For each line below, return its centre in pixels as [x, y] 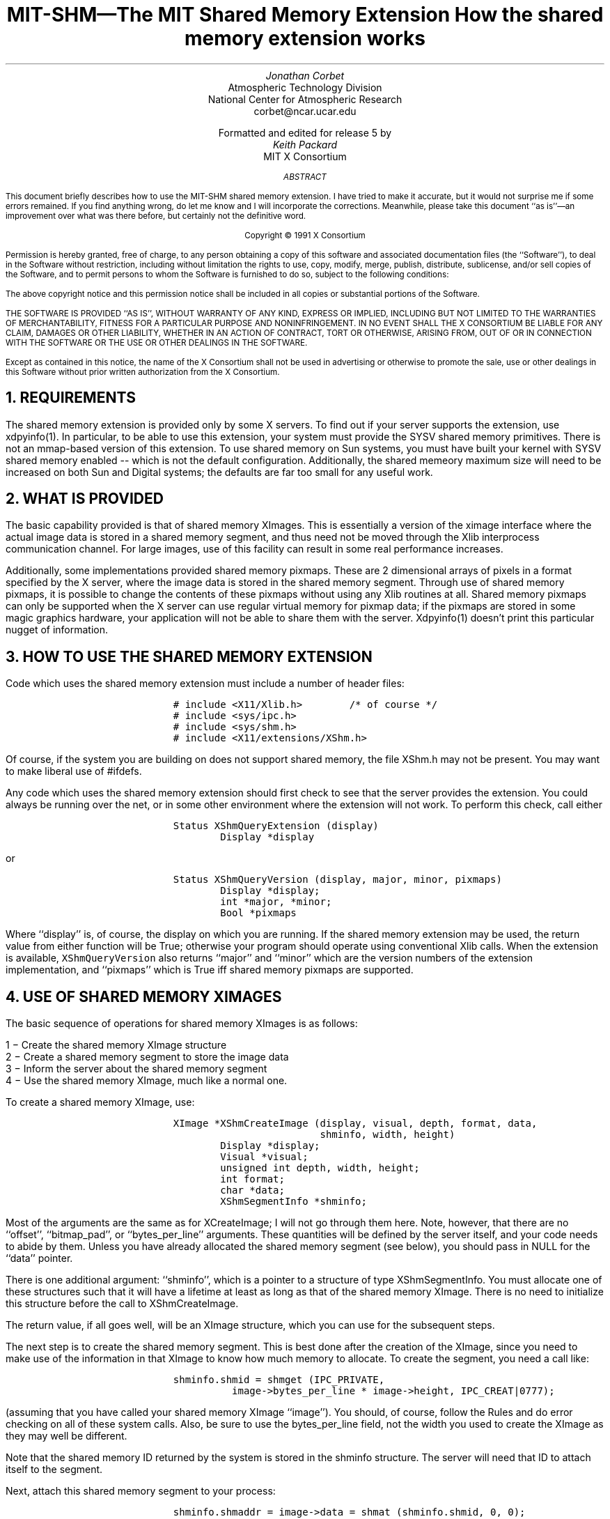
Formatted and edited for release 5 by [305, 132]
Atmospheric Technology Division [305, 87]
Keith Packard [305, 144]
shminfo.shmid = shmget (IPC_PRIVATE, [279, 1380]
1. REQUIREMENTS [71, 398]
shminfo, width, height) [388, 1135]
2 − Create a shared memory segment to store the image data [147, 1057]
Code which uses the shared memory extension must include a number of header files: [205, 684]
